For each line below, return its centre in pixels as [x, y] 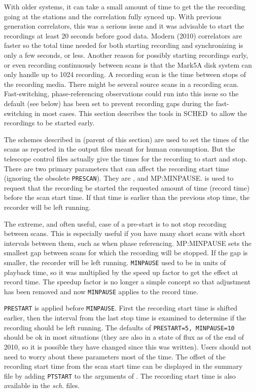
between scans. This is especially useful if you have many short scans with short [125, 233]
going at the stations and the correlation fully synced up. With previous [113, 16]
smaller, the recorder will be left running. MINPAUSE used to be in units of [115, 262]
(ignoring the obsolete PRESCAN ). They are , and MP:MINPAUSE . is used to [119, 178]
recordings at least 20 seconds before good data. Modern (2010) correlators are [123, 35]
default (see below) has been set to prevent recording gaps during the [109, 103]
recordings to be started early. [49, 123]
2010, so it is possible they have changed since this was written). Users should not [128, 346]
